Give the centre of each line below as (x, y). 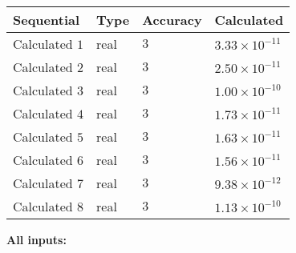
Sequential (47, 20)
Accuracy (172, 20)
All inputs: (36, 239)
